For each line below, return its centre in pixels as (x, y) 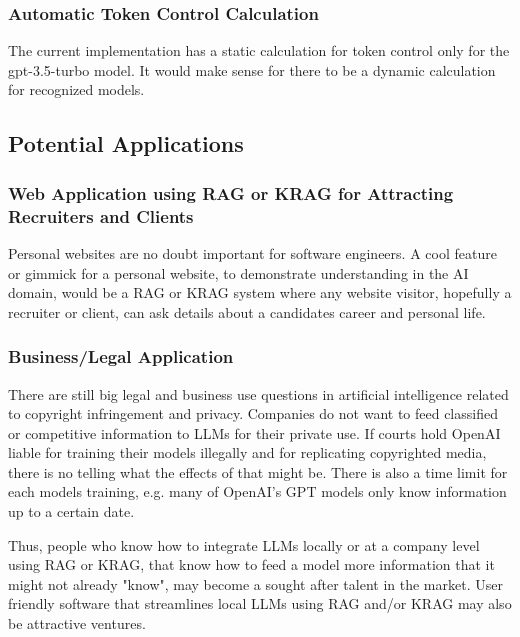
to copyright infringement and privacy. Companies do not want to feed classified (253, 413)
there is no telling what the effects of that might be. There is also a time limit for (258, 471)
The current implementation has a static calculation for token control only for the (259, 50)
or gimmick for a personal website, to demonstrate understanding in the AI (238, 272)
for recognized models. (76, 89)
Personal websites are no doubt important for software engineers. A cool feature (252, 252)
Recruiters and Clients (101, 215)
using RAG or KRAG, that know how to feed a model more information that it (251, 564)
